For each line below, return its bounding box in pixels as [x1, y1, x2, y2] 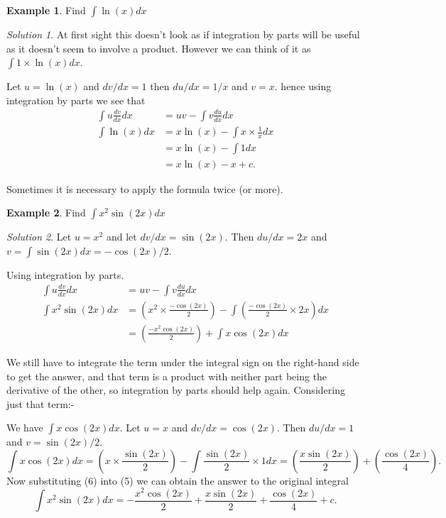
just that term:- [6, 396, 75, 411]
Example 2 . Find [6, 205, 86, 220]
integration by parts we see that [6, 92, 146, 107]
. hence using [274, 79, 332, 94]
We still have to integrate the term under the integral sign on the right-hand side [6, 354, 359, 369]
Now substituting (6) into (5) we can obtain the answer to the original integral [6, 473, 349, 487]
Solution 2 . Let [6, 229, 72, 244]
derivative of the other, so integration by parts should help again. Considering [6, 382, 345, 397]
